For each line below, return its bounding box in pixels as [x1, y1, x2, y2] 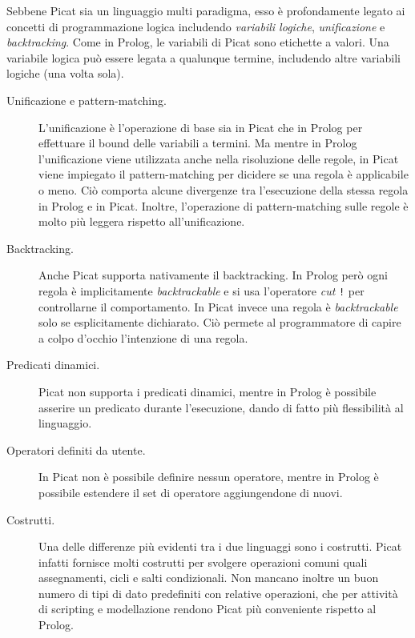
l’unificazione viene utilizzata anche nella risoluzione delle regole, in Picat [38, 150, 399, 167]
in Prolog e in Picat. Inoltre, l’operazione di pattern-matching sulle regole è [38, 197, 409, 214]
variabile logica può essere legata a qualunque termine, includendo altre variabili [6, 49, 401, 66]
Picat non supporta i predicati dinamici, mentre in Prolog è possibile [38, 383, 377, 399]
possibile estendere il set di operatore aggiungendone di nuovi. [38, 484, 343, 500]
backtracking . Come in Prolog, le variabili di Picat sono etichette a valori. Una [6, 34, 389, 50]
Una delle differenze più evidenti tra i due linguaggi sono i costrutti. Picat [38, 538, 402, 555]
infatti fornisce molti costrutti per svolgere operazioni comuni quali [38, 553, 368, 570]
